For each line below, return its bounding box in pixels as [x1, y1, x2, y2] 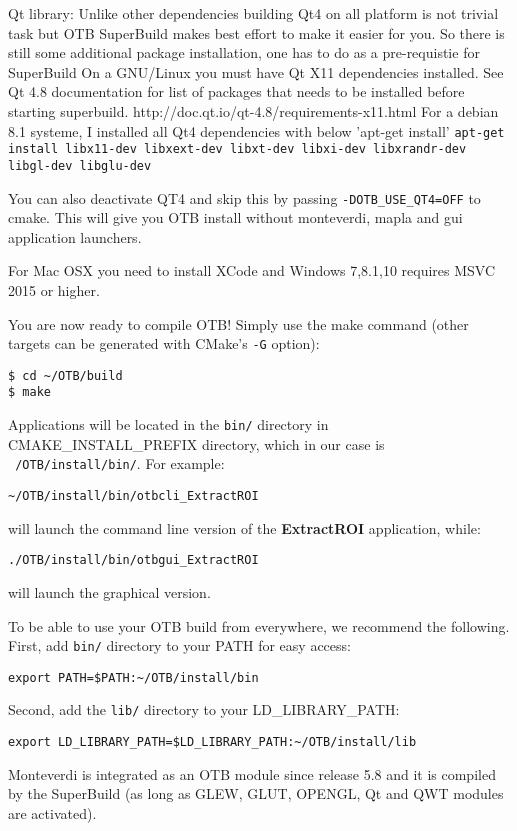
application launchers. [8, 226, 142, 247]
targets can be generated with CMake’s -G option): [8, 333, 320, 354]
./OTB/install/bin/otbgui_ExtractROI [8, 553, 259, 568]
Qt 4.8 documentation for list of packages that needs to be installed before [8, 81, 465, 102]
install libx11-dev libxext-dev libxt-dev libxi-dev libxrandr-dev [8, 142, 467, 157]
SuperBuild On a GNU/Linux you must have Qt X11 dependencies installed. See [8, 61, 504, 82]
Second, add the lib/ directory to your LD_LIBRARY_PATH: [8, 699, 400, 720]
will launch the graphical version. [8, 581, 211, 602]
